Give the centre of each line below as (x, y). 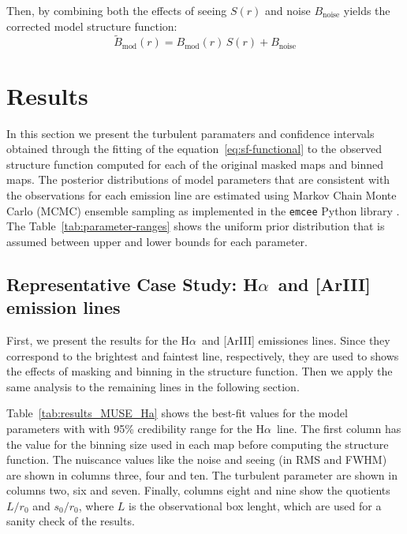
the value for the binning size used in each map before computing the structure (198, 444)
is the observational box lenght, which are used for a (255, 505)
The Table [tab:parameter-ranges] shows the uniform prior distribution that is (196, 226)
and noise (288, 10)
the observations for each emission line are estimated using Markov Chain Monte (202, 194)
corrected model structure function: (92, 26)
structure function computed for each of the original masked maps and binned (195, 164)
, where (96, 505)
